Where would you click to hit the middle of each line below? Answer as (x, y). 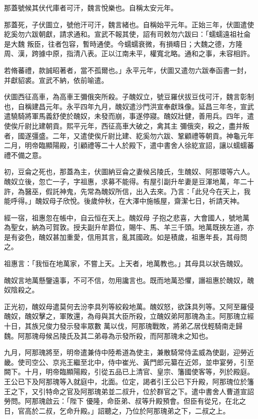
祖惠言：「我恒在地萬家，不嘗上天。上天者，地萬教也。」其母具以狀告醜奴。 (126, 263)
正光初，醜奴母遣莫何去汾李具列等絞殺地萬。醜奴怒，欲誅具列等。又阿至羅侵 (129, 306)
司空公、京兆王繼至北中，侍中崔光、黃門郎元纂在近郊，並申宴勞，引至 (139, 362)
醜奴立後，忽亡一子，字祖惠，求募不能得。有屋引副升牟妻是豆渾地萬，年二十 (129, 181)
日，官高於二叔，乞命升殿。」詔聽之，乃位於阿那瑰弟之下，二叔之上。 (117, 410)
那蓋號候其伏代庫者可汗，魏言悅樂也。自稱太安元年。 (91, 7)
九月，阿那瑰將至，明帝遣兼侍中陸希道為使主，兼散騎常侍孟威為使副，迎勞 (126, 352)
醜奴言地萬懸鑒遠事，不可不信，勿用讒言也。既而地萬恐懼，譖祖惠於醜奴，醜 (129, 280)
